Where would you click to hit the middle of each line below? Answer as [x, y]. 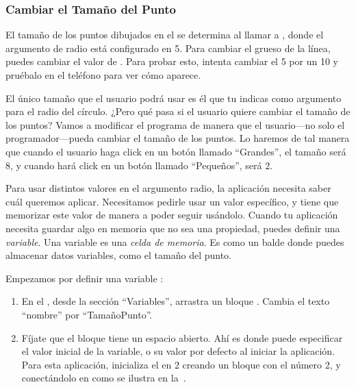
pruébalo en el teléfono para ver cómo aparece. [103, 75]
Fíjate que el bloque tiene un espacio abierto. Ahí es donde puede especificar [182, 337]
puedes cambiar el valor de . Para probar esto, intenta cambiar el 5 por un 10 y [172, 61]
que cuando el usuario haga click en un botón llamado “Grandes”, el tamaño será [176, 151]
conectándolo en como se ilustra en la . [104, 378]
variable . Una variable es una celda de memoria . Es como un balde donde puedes [175, 241]
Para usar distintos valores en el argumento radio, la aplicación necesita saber [168, 188]
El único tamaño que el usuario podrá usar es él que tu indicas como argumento [174, 98]
